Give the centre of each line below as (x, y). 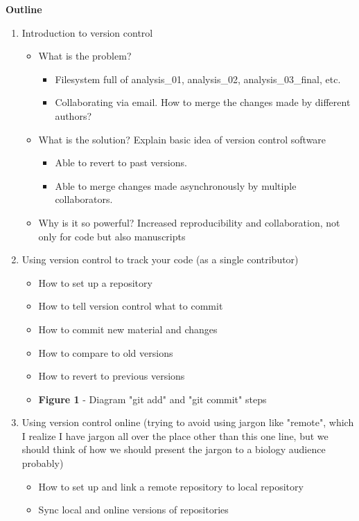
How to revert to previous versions (112, 376)
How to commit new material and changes (128, 329)
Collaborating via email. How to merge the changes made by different (203, 102)
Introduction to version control (87, 32)
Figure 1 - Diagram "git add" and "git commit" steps (152, 399)
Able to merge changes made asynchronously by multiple (176, 185)
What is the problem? (85, 56)
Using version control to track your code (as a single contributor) (160, 259)
